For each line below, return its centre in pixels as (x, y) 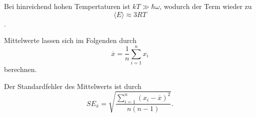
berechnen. (20, 69)
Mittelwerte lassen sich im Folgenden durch (70, 40)
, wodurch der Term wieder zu (206, 6)
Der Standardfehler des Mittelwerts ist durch (73, 86)
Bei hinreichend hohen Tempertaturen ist (67, 6)
